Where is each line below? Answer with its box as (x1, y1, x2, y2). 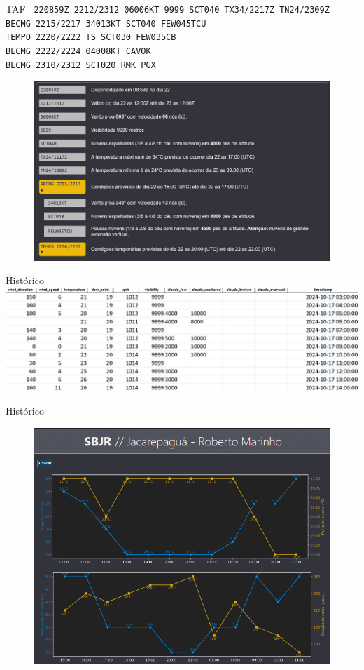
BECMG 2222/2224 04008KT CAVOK (6, 46, 151, 56)
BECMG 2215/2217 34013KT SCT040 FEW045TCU (6, 18, 206, 29)
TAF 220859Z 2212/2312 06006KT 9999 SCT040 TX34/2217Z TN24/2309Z (6, 1, 330, 15)
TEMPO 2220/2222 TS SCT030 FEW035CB (6, 32, 176, 43)
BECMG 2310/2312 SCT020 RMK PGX (6, 60, 156, 70)
